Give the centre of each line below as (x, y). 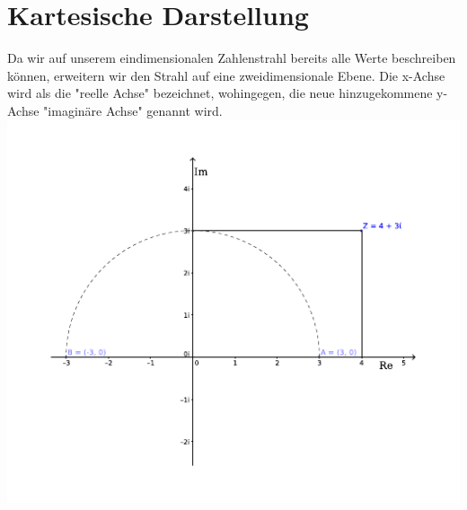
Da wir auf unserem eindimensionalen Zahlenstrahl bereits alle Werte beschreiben (232, 58)
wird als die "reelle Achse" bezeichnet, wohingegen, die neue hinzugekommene (220, 93)
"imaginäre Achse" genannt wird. (133, 110)
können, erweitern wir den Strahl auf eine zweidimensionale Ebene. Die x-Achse (226, 75)
